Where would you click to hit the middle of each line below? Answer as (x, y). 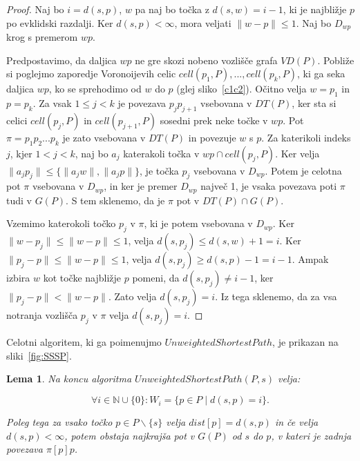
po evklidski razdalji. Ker (60, 22)
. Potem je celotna (303, 170)
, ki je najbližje (315, 9)
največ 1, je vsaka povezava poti (269, 186)
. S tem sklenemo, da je (115, 200)
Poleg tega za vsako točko (59, 422)
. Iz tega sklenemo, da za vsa (276, 296)
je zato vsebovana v (104, 137)
